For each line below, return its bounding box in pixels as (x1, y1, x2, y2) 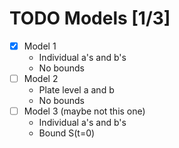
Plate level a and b (38, 84, 115, 96)
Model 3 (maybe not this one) (23, 105, 146, 117)
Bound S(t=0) (38, 127, 96, 139)
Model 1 (23, 40, 57, 52)
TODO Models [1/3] (9, 7, 171, 30)
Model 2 (23, 73, 59, 84)
